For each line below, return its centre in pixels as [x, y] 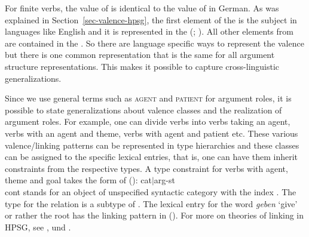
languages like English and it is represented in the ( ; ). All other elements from [149, 31]
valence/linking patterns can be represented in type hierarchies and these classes [152, 145]
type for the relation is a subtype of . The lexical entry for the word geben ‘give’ [151, 203]
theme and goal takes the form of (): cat [78, 180]
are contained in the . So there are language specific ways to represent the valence [154, 43]
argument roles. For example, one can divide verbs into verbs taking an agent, [148, 121]
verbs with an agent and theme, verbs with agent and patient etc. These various [152, 133]
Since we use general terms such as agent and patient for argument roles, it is [148, 98]
